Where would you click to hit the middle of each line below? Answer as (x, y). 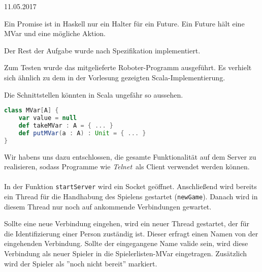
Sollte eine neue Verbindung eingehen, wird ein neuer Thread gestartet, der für (127, 223)
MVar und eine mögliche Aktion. (55, 33)
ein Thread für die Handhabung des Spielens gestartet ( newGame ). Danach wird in (131, 196)
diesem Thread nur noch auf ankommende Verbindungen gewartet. (108, 206)
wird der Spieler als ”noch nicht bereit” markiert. (81, 263)
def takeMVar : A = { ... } (66, 125)
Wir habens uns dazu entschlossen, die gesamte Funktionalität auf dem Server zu (130, 156)
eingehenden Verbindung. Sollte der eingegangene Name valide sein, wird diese (126, 243)
